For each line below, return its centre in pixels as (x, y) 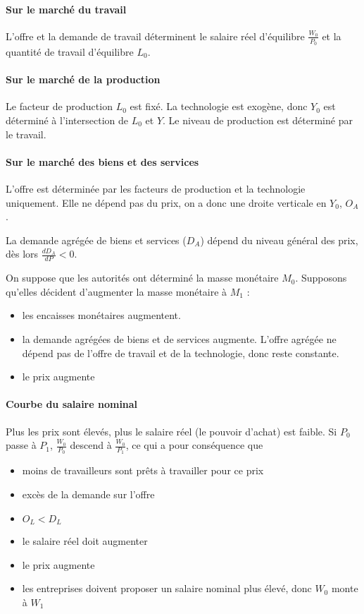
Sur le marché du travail (66, 9)
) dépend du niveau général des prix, (279, 240)
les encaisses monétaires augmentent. (101, 315)
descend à (91, 445)
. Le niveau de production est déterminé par (258, 120)
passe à (21, 445)
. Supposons (321, 278)
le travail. (26, 134)
